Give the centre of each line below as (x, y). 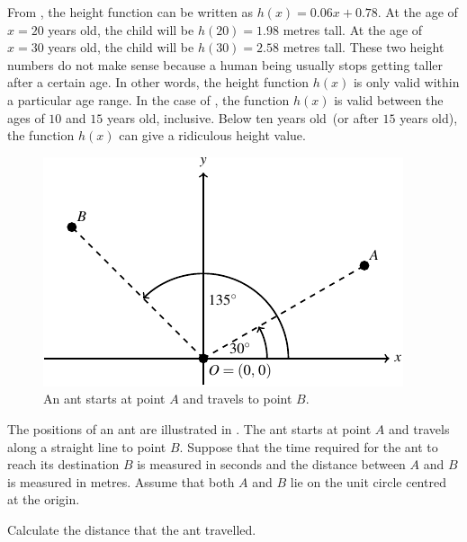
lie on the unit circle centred (368, 481)
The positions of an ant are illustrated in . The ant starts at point (189, 428)
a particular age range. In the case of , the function (148, 99)
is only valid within (406, 82)
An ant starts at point (104, 399)
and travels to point (238, 399)
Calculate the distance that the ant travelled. (132, 529)
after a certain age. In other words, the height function (158, 82)
